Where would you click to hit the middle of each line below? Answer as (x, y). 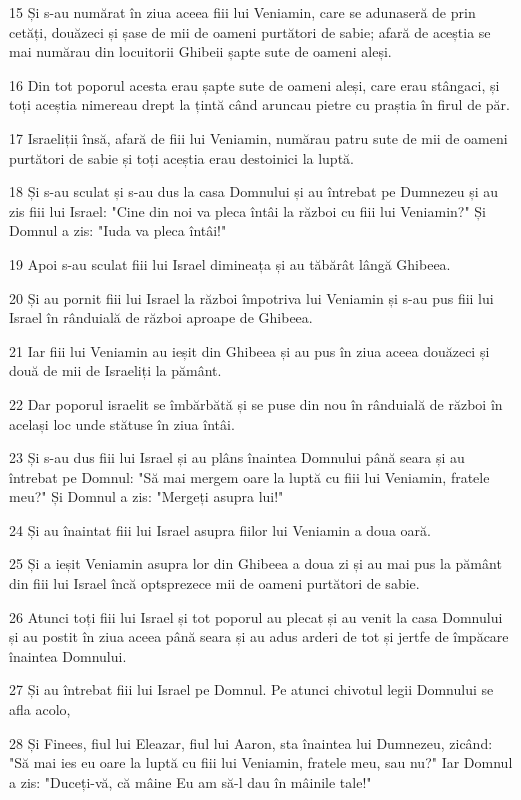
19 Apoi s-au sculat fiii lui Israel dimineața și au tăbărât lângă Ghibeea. (230, 263)
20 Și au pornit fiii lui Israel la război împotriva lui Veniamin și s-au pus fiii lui (251, 297)
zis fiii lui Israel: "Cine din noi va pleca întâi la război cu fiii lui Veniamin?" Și (248, 210)
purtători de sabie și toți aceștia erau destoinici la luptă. (181, 157)
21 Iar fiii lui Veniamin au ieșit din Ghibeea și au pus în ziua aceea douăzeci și (249, 350)
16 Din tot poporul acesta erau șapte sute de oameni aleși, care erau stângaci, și (254, 84)
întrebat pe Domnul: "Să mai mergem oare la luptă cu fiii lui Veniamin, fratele (249, 476)
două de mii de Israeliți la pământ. (115, 370)
